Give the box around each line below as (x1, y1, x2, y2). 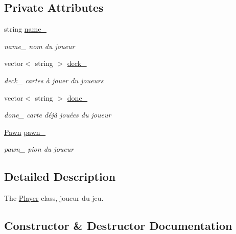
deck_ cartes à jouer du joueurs (4, 75, 104, 85)
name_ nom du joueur (4, 40, 75, 51)
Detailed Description (4, 169, 116, 184)
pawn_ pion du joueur (4, 144, 74, 154)
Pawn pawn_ (4, 126, 46, 137)
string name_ (4, 24, 46, 34)
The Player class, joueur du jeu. (4, 193, 104, 203)
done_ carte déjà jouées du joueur (4, 109, 111, 120)
